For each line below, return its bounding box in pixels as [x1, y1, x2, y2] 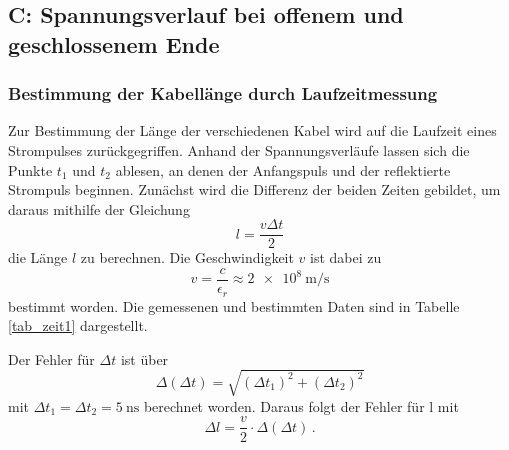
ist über [120, 348, 169, 369]
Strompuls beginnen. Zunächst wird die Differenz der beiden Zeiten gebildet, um [8, 179, 501, 200]
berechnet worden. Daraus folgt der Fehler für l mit [143, 395, 459, 416]
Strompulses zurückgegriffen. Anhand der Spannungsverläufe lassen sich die [8, 139, 470, 160]
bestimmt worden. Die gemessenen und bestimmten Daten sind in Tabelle [8, 295, 460, 316]
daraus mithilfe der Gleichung [8, 198, 190, 219]
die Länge [8, 247, 68, 268]
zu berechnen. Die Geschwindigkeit [80, 247, 294, 268]
